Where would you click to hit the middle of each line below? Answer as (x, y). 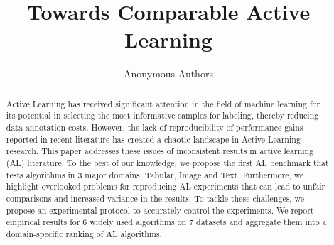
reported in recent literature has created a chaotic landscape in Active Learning (153, 139)
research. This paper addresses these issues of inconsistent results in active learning (160, 151)
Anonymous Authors (168, 73)
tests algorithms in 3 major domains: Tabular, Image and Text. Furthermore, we (155, 174)
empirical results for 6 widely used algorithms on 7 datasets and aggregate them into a (166, 222)
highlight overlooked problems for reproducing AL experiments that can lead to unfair (166, 186)
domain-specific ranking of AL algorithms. (84, 233)
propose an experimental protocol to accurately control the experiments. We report (160, 210)
